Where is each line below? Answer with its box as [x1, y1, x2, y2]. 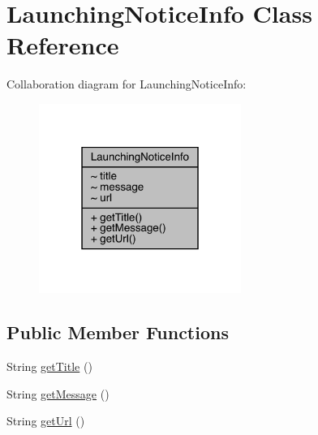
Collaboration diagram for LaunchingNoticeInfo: [6, 75, 247, 93]
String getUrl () [6, 412, 85, 429]
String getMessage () [6, 385, 110, 402]
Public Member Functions [6, 320, 229, 345]
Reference [6, 28, 119, 62]
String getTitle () [6, 358, 92, 375]
